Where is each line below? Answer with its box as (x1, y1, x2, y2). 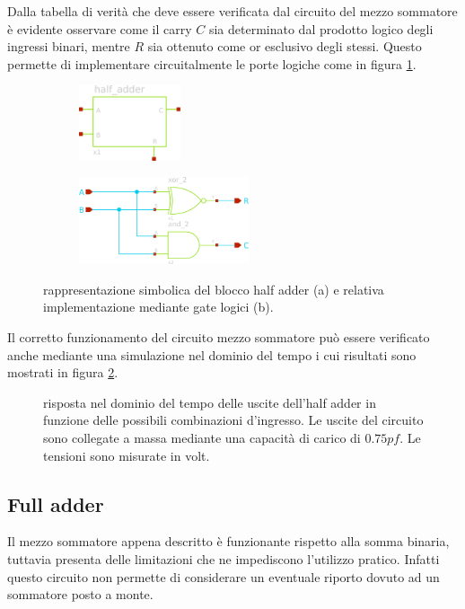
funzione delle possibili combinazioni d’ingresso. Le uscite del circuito (43, 410, 424, 429)
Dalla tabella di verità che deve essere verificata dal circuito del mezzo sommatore (7, 2, 458, 20)
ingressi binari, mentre (7, 37, 130, 56)
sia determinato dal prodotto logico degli (208, 19, 434, 38)
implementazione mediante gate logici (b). (43, 297, 274, 316)
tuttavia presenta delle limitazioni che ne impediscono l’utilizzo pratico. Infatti (7, 549, 440, 568)
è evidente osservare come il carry (7, 19, 192, 38)
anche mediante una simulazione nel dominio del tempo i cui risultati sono (7, 345, 417, 364)
